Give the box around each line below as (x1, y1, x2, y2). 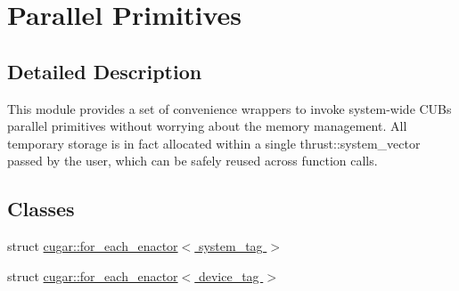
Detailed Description (7, 57, 202, 85)
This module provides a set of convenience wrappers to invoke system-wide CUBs (7, 99, 452, 117)
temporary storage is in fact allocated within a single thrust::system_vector (7, 133, 421, 152)
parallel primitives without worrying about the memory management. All (7, 117, 407, 135)
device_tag (198, 266, 259, 285)
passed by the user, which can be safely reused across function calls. (7, 151, 378, 170)
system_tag (198, 237, 263, 255)
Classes (7, 195, 75, 222)
